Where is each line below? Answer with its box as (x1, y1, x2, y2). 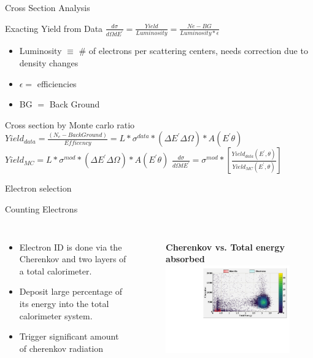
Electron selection (5, 182, 72, 195)
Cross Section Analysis (5, 1, 90, 14)
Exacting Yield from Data (5, 21, 103, 34)
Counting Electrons (5, 203, 78, 216)
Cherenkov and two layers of (19, 252, 126, 265)
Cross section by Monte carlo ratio (5, 118, 135, 131)
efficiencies (37, 77, 77, 90)
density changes (19, 56, 79, 69)
